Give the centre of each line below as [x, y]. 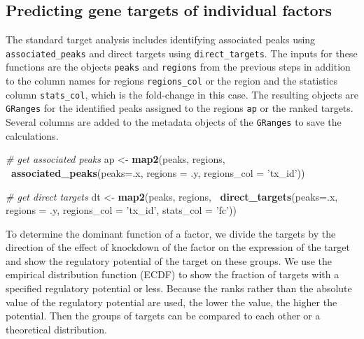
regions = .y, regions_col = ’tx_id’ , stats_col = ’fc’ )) [121, 210]
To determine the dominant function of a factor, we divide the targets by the [171, 233]
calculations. [32, 135]
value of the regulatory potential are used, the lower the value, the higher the [171, 302]
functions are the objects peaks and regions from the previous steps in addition [178, 67]
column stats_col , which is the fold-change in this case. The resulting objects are [182, 94]
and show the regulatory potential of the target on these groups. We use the [169, 260]
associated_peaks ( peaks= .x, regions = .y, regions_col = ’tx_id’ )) [158, 172]
